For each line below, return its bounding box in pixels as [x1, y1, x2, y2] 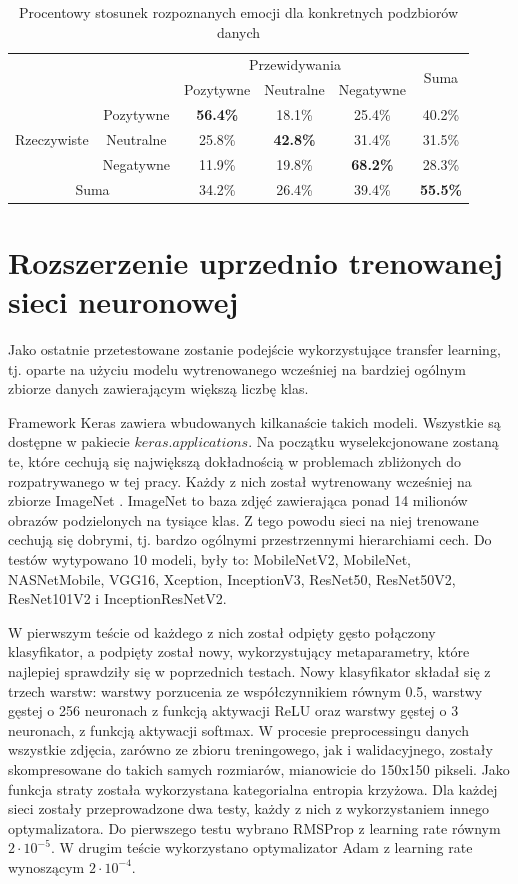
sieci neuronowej [8, 281, 239, 322]
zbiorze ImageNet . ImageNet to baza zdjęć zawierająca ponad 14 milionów [8, 490, 468, 511]
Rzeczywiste [15, 128, 89, 149]
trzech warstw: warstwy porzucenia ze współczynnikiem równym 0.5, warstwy [8, 680, 483, 701]
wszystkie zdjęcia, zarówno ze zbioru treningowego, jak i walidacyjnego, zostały [8, 739, 493, 760]
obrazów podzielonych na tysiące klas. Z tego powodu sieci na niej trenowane [8, 509, 479, 530]
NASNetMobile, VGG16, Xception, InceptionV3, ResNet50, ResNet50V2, [8, 568, 456, 589]
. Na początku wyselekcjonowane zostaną [248, 431, 499, 452]
